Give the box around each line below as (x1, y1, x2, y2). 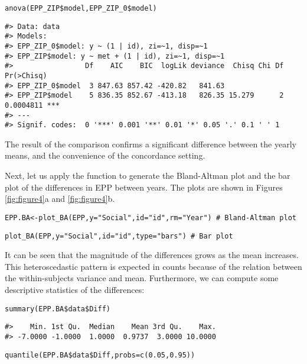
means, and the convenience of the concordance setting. (5, 149, 205, 162)
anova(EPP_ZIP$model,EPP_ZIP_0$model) (5, 4, 157, 12)
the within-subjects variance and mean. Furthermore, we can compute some (5, 272, 279, 284)
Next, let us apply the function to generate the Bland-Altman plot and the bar (5, 169, 290, 182)
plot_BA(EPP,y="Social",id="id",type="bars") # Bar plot (5, 231, 233, 240)
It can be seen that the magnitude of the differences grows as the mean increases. (5, 249, 299, 261)
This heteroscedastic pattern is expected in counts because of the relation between (5, 260, 302, 272)
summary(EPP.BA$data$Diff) (5, 304, 110, 313)
